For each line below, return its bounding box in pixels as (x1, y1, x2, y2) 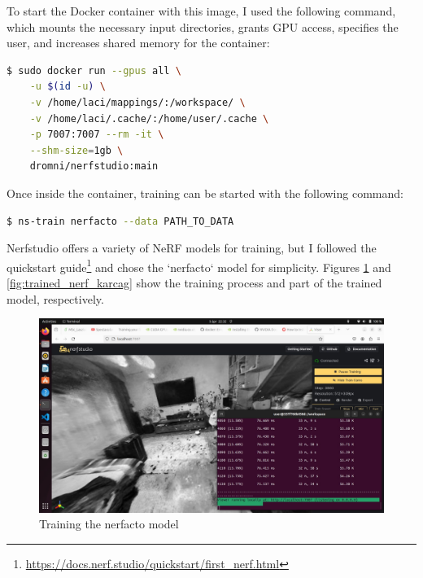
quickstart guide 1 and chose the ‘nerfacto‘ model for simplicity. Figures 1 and (7, 256, 391, 275)
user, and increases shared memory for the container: (7, 34, 270, 51)
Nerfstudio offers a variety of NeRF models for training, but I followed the (7, 239, 377, 256)
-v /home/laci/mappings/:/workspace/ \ (29, 96, 246, 108)
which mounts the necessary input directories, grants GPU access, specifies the (7, 18, 399, 35)
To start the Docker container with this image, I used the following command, (7, 2, 396, 19)
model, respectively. (7, 290, 104, 307)
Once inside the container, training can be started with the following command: (7, 184, 403, 201)
